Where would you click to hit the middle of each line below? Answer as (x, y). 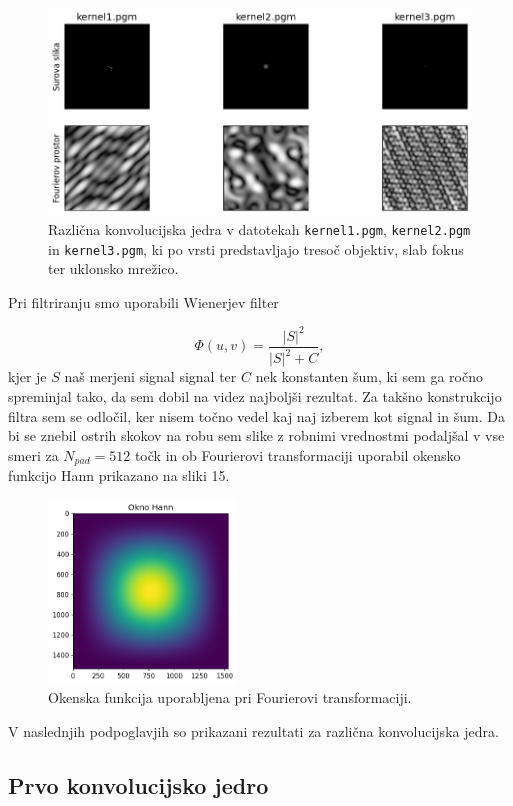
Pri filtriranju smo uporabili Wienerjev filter (143, 301)
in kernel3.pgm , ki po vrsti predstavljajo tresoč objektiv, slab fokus (256, 248)
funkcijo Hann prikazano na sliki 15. (119, 475)
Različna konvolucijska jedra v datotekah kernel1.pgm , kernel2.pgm (259, 228)
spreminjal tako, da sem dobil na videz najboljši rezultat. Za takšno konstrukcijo (255, 395)
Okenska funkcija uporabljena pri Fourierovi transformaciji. (230, 697)
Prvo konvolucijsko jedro (138, 784)
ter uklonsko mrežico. (113, 268)
